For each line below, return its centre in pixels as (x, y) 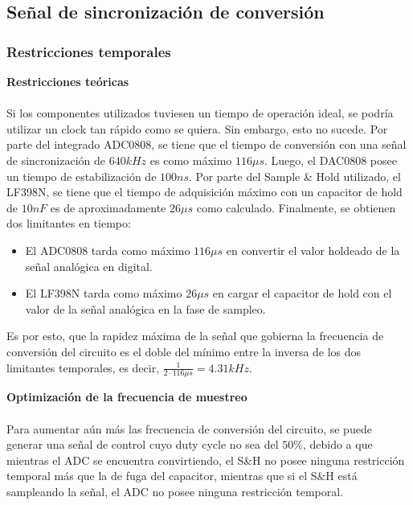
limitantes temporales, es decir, (83, 367)
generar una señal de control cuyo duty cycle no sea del (143, 444)
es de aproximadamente (108, 207)
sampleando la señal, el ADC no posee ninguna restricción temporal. (175, 491)
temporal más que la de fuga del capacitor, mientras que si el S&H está (182, 476)
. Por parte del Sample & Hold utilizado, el (295, 176)
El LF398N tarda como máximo (104, 293)
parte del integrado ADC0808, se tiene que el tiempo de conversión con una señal (206, 144)
